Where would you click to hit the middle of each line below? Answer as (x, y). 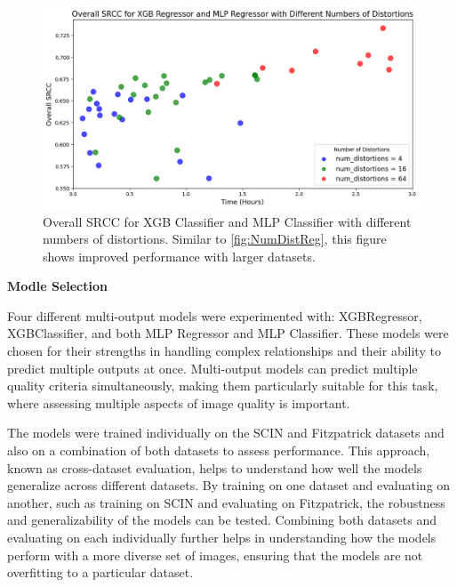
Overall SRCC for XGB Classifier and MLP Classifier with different (227, 221)
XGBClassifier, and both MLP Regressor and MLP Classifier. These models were (228, 333)
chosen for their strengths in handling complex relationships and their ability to (224, 351)
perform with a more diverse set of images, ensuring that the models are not (215, 555)
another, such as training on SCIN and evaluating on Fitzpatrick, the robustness (226, 502)
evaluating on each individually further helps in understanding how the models (222, 537)
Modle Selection (57, 286)
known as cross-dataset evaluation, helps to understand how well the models (215, 467)
